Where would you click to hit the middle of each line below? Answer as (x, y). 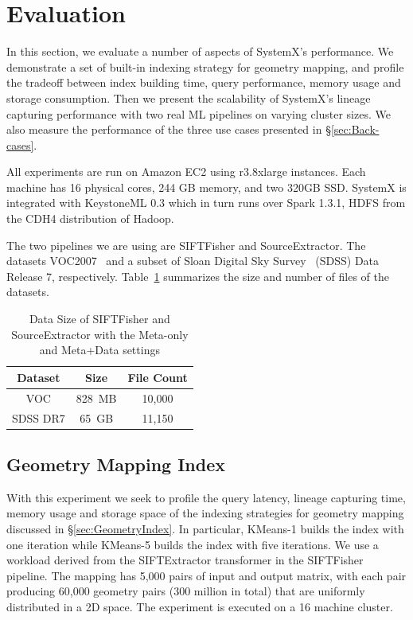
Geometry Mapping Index (116, 464)
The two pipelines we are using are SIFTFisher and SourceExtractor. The (186, 245)
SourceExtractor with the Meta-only (100, 334)
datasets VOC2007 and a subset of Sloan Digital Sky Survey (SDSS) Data (193, 261)
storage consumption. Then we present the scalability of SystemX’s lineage (189, 97)
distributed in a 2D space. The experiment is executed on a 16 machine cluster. (200, 606)
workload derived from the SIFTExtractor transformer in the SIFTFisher (185, 560)
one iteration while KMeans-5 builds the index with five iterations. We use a (193, 544)
